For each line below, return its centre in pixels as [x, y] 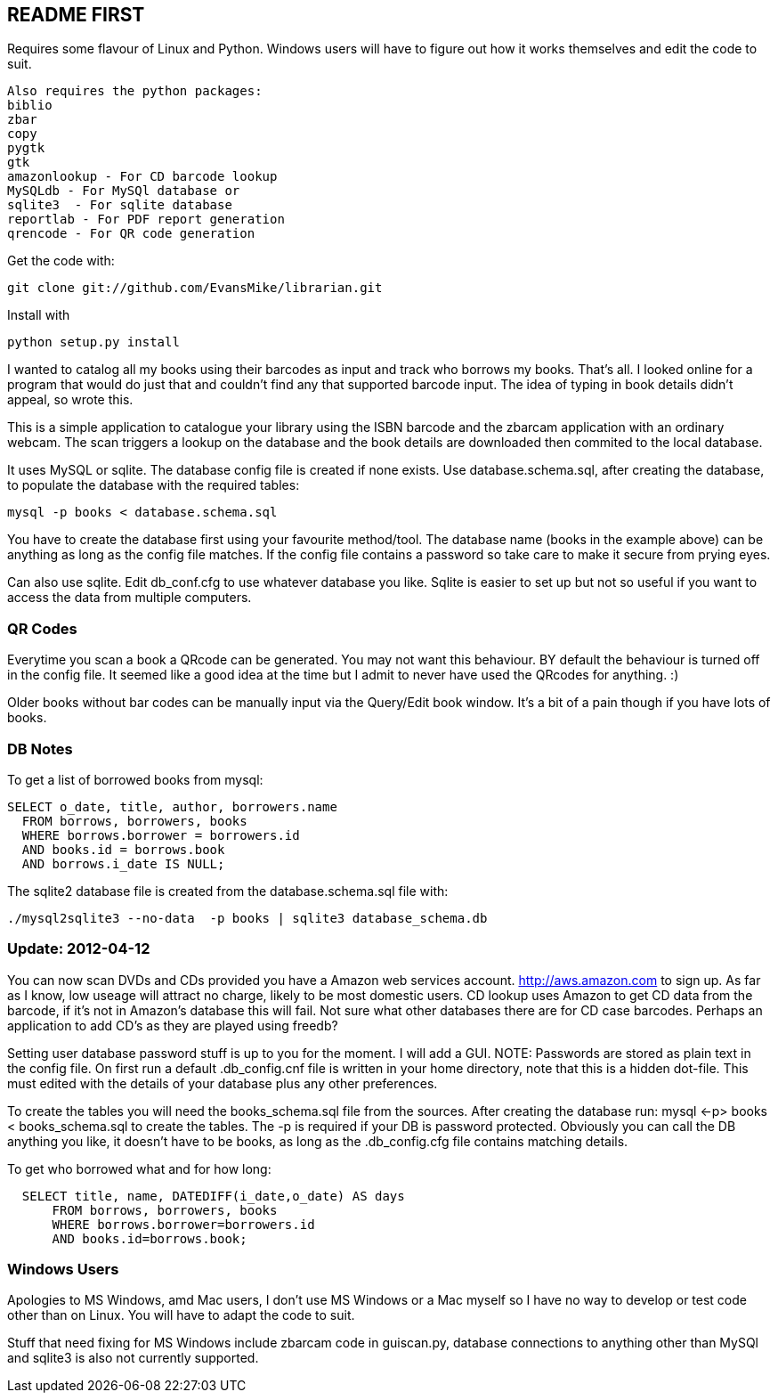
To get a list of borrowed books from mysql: [135, 779]
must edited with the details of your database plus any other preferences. [223, 1083]
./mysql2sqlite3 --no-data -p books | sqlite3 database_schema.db [247, 918]
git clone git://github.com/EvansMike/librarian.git [195, 288]
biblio [30, 106]
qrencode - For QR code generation [131, 234]
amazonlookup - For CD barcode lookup [142, 177]
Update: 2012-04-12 [79, 949]
